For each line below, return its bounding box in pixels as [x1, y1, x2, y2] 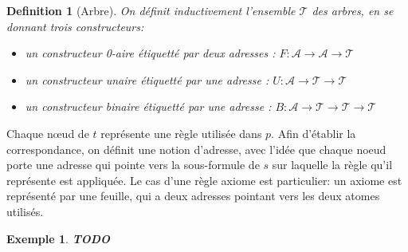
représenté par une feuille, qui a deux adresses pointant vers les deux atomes [6, 187, 380, 204]
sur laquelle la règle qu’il [272, 156, 393, 173]
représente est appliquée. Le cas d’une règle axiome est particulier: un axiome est [6, 171, 402, 188]
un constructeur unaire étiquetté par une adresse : [25, 71, 269, 88]
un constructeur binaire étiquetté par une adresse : [25, 98, 272, 115]
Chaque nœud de [6, 124, 89, 141]
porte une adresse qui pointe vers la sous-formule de [6, 156, 260, 173]
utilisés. [6, 203, 44, 219]
